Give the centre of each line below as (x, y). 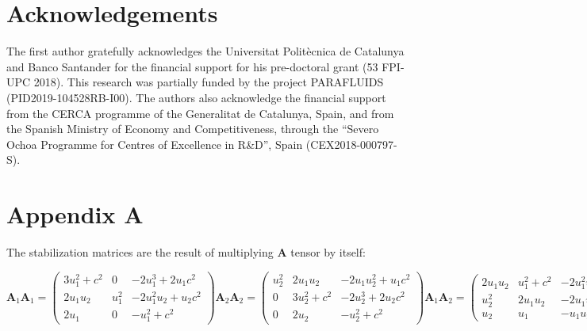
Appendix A (75, 214)
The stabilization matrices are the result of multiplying (140, 252)
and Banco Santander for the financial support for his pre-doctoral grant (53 (192, 66)
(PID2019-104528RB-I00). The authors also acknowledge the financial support (196, 97)
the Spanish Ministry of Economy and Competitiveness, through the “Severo (193, 129)
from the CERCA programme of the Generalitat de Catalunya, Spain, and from (200, 113)
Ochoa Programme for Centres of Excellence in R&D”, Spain (155, 144)
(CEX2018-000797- (351, 144)
